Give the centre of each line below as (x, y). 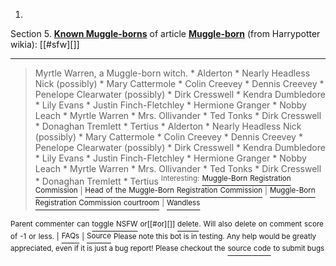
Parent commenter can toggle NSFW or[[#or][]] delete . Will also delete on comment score (167, 224)
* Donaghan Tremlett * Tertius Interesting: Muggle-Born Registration (163, 180)
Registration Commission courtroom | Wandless (117, 203)
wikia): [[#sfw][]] (45, 44)
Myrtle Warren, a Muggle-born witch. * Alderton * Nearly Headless (172, 73)
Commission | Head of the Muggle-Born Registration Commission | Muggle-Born (175, 190)
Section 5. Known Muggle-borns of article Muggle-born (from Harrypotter (165, 33)
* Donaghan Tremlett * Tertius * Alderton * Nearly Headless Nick (168, 126)
